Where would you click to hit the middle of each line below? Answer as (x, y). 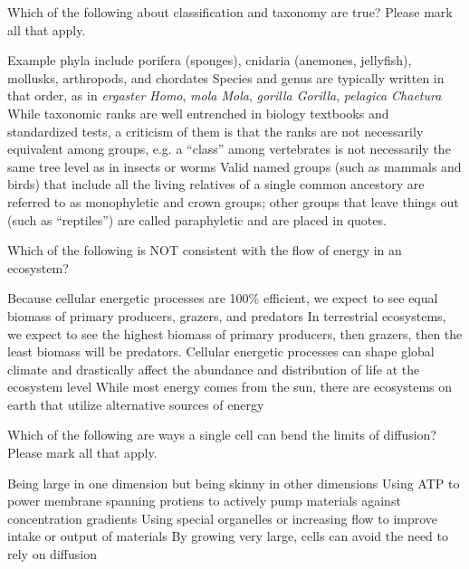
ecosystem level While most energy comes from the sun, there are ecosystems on (230, 387)
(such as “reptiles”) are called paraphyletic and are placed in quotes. (197, 219)
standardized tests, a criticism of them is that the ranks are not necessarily (215, 131)
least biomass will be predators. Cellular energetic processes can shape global (221, 351)
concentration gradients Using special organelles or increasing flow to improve (223, 518)
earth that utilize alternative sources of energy (136, 404)
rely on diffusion (52, 554)
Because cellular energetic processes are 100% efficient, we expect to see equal (223, 298)
